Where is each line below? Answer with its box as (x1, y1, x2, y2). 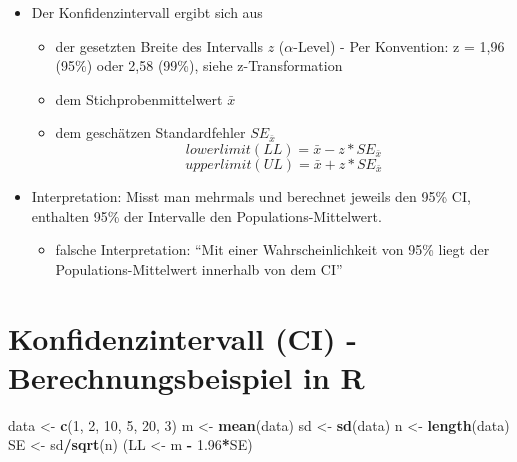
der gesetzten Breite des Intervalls (55, 35, 263, 56)
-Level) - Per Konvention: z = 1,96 (293, 35, 505, 56)
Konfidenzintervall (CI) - (8, 317, 357, 358)
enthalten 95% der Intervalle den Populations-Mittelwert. (31, 205, 382, 226)
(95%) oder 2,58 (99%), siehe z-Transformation (55, 55, 343, 76)
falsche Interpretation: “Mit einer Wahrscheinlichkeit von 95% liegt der (55, 239, 490, 260)
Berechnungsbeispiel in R (8, 356, 365, 397)
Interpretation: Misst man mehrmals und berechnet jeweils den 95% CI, (31, 185, 471, 206)
